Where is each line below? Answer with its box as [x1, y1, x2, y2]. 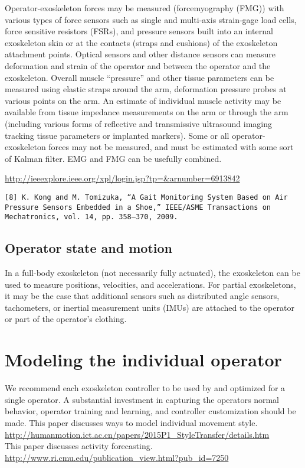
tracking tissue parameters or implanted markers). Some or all [5, 129, 229, 141]
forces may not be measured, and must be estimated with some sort [48, 141, 294, 153]
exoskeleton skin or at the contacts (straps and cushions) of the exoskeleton [5, 36, 278, 48]
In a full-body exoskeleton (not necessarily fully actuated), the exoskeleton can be [5, 266, 300, 279]
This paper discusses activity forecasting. [5, 440, 153, 452]
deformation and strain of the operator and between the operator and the [5, 59, 271, 71]
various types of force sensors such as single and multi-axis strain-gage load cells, [5, 13, 297, 25]
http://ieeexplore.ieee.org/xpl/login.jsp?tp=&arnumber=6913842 [5, 172, 240, 184]
